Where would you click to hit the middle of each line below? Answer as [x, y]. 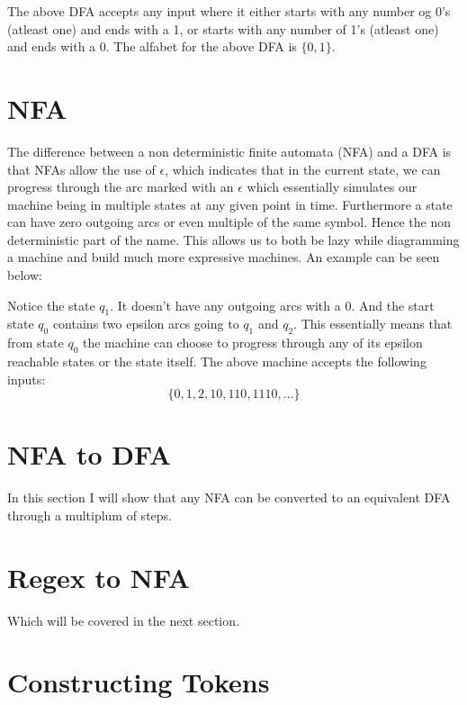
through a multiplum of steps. [90, 515]
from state [36, 343]
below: [25, 275]
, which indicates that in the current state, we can [303, 169]
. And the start [393, 305]
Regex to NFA [99, 577]
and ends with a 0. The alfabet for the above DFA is [152, 46]
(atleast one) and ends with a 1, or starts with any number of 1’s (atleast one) [223, 28]
